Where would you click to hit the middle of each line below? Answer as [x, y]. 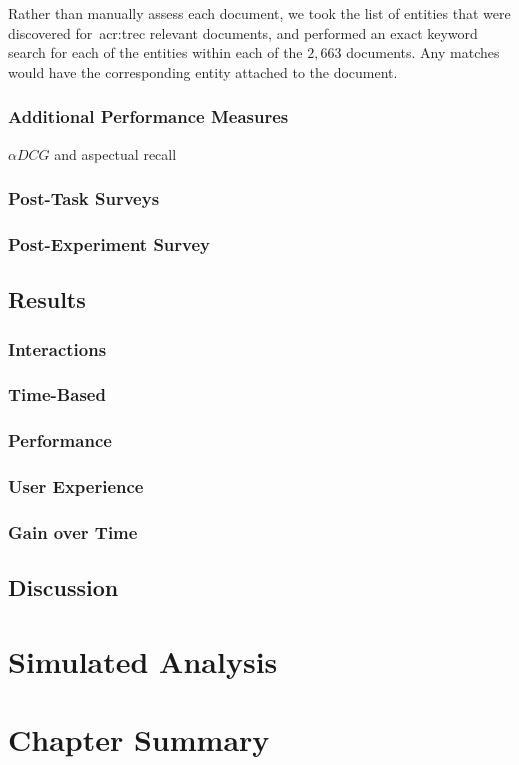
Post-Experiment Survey [109, 243]
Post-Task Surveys [84, 198]
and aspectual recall [115, 153]
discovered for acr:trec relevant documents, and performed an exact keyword [243, 32]
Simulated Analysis [143, 660]
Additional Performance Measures [148, 116]
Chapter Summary [139, 739]
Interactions [57, 348]
